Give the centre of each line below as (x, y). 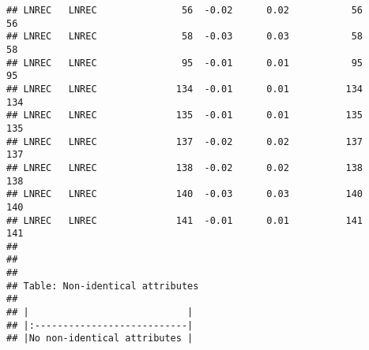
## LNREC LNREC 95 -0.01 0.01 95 (185, 63)
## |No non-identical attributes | (100, 339)
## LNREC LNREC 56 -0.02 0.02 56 (185, 10)
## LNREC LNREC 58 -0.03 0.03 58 (185, 37)
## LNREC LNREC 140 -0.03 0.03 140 (185, 194)
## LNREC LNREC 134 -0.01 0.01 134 (185, 89)
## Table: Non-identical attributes (103, 286)
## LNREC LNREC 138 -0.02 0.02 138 (185, 168)
